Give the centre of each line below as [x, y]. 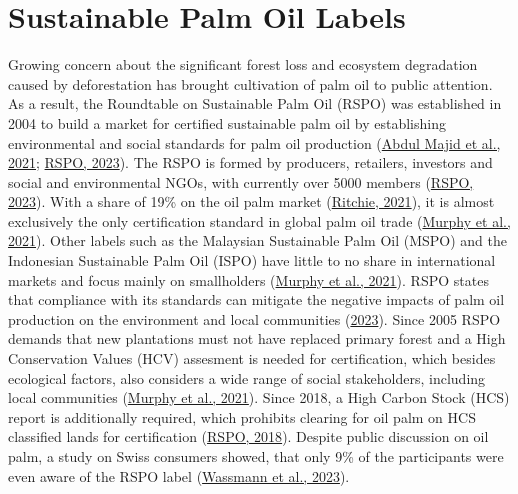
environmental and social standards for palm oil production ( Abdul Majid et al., [254, 142]
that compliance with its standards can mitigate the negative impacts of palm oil [256, 299]
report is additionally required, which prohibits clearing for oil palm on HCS [242, 416]
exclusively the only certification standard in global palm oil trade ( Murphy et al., [259, 220]
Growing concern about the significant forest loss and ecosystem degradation [243, 64]
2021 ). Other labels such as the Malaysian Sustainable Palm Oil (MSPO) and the [258, 240]
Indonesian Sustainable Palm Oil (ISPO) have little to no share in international [252, 260]
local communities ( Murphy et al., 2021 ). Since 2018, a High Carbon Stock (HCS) [259, 397]
